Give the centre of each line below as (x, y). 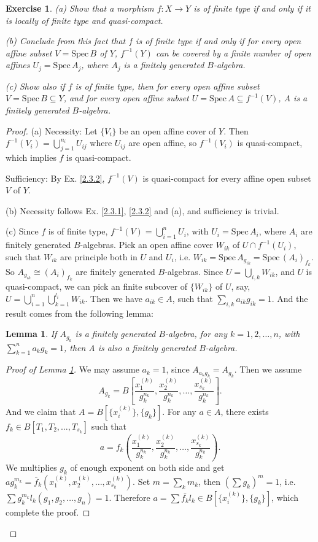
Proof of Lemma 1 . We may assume (72, 369)
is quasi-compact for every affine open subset (227, 178)
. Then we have (114, 298)
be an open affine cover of (168, 130)
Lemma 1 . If (31, 334)
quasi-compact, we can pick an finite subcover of (97, 286)
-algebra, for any (196, 334)
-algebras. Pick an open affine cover (147, 245)
